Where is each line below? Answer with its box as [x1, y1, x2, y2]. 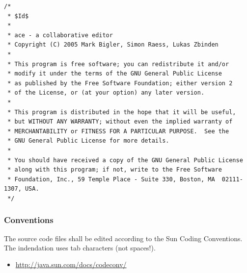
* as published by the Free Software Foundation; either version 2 [7, 79, 233, 87]
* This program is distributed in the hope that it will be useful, [7, 108, 236, 116]
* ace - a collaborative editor [7, 31, 113, 39]
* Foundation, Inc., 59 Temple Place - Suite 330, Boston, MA [7, 175, 215, 183]
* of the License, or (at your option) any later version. [7, 89, 205, 97]
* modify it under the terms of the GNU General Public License [7, 70, 222, 77]
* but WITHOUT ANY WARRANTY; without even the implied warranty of [7, 118, 233, 125]
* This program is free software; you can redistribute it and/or [7, 60, 229, 68]
